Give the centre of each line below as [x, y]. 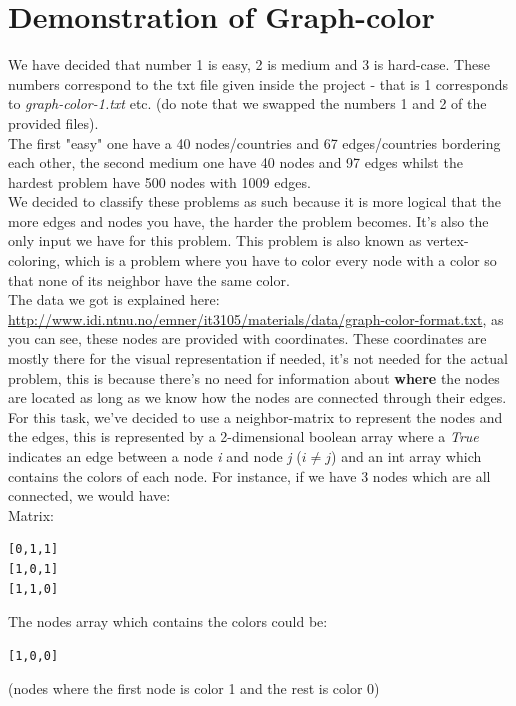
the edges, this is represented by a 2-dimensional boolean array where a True [243, 436]
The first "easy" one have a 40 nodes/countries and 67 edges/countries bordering [254, 142]
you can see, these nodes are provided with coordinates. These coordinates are [247, 338]
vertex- [447, 240]
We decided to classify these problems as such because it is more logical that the [254, 201]
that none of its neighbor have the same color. [149, 279]
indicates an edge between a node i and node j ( [155, 456]
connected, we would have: [89, 495]
